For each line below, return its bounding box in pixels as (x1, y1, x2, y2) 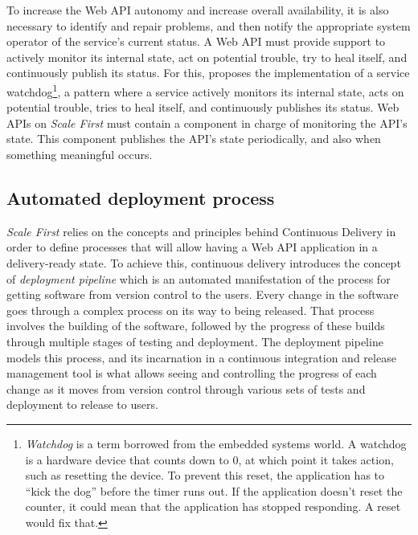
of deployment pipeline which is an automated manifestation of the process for (6, 270, 391, 287)
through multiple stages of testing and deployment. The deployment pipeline (6, 333, 383, 349)
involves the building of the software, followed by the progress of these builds (6, 317, 385, 334)
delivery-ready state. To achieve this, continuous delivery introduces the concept (6, 254, 401, 271)
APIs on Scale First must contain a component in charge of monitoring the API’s (6, 114, 408, 131)
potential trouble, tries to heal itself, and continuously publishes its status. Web (6, 99, 400, 116)
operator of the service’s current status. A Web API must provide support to (6, 33, 386, 50)
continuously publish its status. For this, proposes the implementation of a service (6, 64, 410, 81)
